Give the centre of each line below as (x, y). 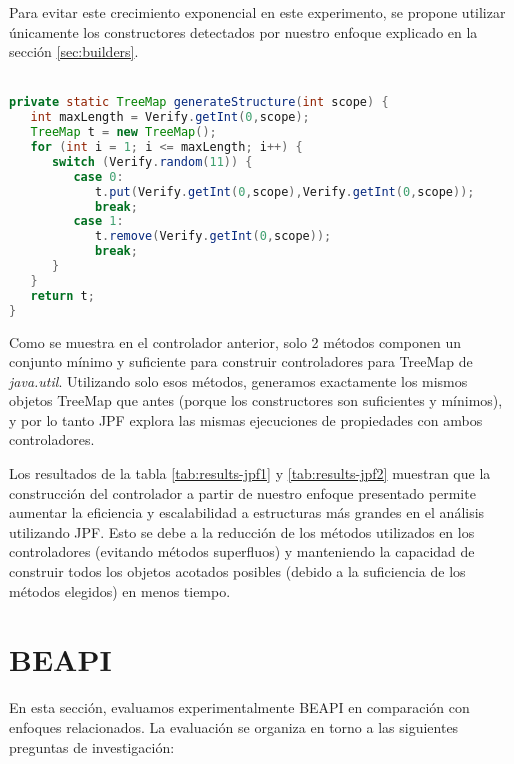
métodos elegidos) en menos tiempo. (120, 590)
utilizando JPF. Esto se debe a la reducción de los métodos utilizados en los (242, 531)
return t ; (62, 295)
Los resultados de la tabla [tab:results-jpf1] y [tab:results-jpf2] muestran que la (250, 473)
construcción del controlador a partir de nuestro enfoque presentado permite (242, 492)
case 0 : (98, 176)
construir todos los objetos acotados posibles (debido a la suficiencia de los (237, 571)
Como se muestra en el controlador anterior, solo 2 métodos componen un (235, 341)
